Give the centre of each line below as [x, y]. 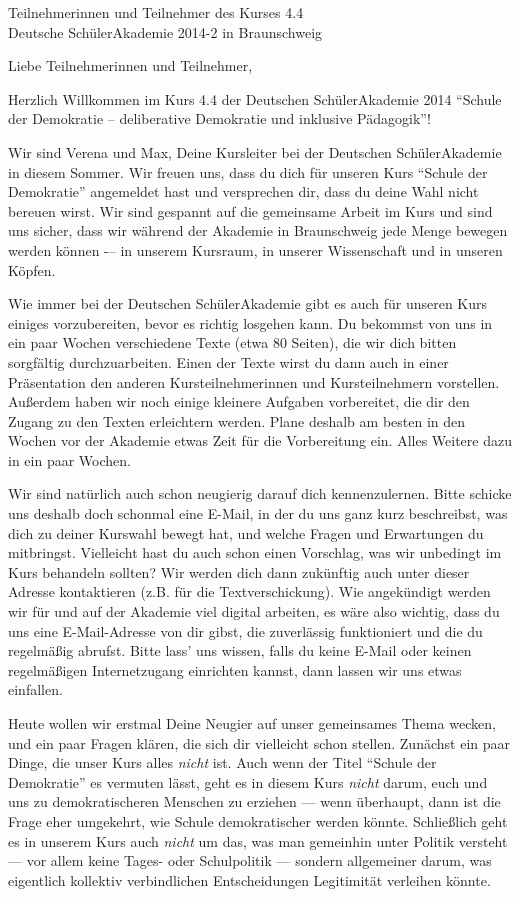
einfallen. [35, 689]
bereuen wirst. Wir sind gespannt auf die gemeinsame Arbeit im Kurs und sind [250, 210]
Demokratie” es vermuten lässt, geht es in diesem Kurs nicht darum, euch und [248, 781]
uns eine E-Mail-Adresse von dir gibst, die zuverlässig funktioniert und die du [245, 630]
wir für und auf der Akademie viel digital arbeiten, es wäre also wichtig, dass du [254, 611]
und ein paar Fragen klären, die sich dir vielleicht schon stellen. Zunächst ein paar [259, 742]
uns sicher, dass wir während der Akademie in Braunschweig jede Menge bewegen [258, 230]
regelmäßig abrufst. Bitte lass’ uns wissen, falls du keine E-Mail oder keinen [240, 650]
